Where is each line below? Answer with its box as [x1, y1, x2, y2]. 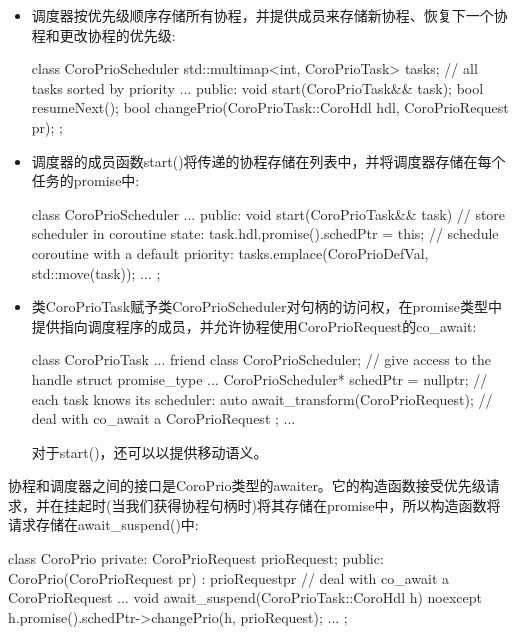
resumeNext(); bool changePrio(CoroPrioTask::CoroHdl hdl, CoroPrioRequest [31, 97, 509, 118]
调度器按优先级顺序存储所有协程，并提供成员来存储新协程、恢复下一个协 [31, 5, 508, 25]
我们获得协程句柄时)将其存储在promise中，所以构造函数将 [125, 494, 501, 515]
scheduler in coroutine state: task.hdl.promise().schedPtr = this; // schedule [31, 223, 499, 244]
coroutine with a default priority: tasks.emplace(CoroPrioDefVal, [31, 242, 429, 263]
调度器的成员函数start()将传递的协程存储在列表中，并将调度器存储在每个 [31, 150, 506, 171]
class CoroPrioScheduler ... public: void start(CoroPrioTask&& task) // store [31, 203, 506, 224]
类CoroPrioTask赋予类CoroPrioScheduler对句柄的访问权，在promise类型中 [31, 296, 502, 317]
